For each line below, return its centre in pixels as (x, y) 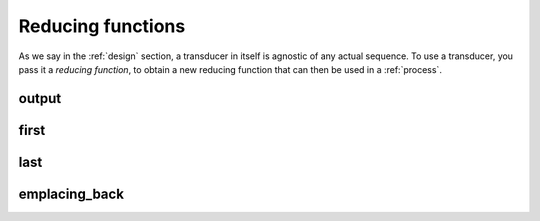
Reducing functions (102, 26)
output (40, 98)
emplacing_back (71, 193)
